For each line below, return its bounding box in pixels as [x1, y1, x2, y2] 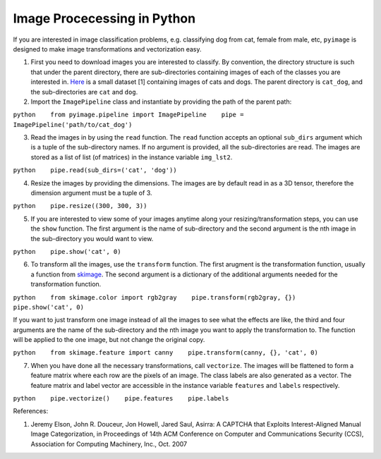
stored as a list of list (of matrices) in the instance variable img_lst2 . [30, 152, 233, 161]
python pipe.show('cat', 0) [13, 247, 121, 255]
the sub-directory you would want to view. [30, 234, 154, 243]
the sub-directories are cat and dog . [30, 87, 138, 96]
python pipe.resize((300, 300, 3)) [13, 202, 147, 210]
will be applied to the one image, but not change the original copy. [13, 336, 205, 344]
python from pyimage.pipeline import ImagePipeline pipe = [13, 111, 244, 119]
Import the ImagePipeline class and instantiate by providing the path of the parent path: [30, 97, 292, 106]
